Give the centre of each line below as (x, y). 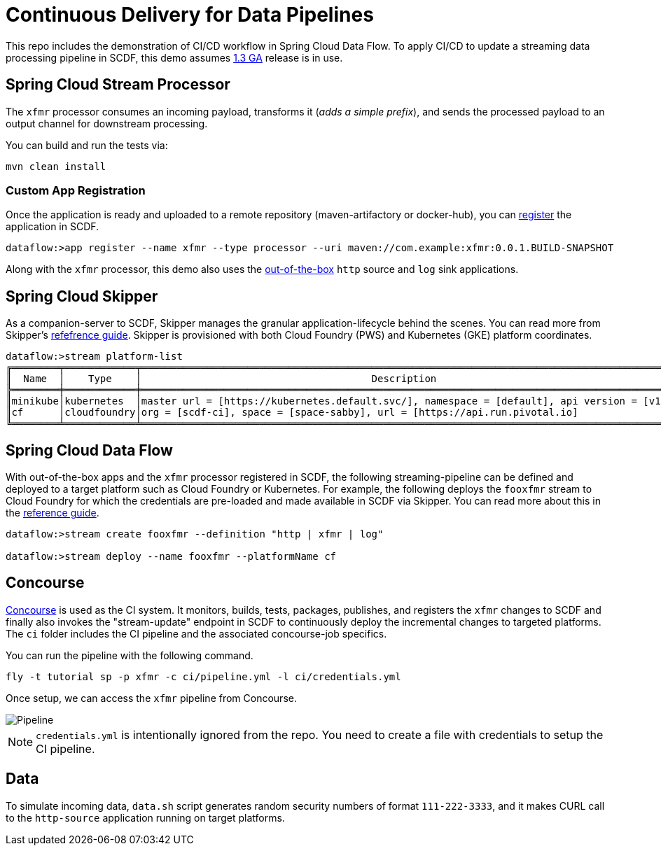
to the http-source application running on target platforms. (145, 817)
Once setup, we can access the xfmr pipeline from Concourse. (151, 698)
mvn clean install (56, 166)
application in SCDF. (53, 227)
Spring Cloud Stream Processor (118, 85)
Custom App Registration (76, 190)
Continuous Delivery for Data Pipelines (190, 15)
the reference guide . (53, 513)
